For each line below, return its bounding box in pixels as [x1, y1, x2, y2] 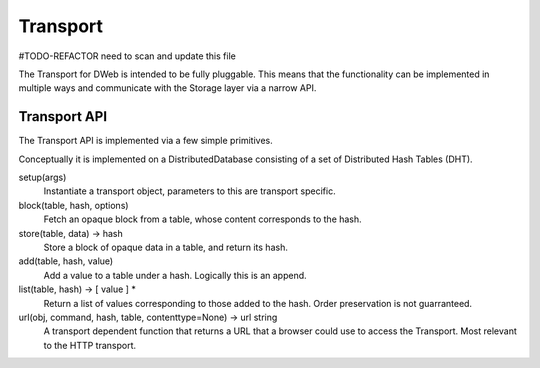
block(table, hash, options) [18, 199, 129, 211]
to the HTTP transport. [43, 339, 137, 351]
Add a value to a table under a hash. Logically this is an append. [43, 269, 307, 281]
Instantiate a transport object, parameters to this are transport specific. [43, 185, 336, 197]
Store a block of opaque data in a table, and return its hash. [43, 241, 289, 253]
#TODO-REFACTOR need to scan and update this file [18, 50, 237, 62]
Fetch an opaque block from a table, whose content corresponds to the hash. [43, 213, 362, 225]
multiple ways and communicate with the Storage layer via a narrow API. [18, 82, 317, 94]
